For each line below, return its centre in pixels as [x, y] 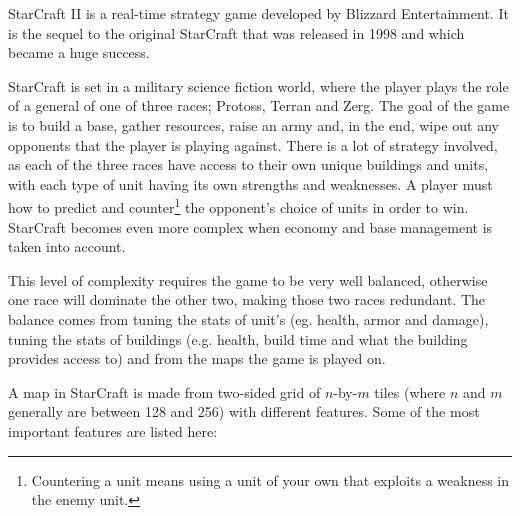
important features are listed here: [113, 430]
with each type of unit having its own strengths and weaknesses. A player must [250, 183]
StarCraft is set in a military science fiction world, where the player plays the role [258, 85]
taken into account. [67, 246]
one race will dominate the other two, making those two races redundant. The [247, 299]
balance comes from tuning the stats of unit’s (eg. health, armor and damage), [248, 318]
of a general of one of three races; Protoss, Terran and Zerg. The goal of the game [259, 105]
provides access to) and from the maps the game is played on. [197, 358]
